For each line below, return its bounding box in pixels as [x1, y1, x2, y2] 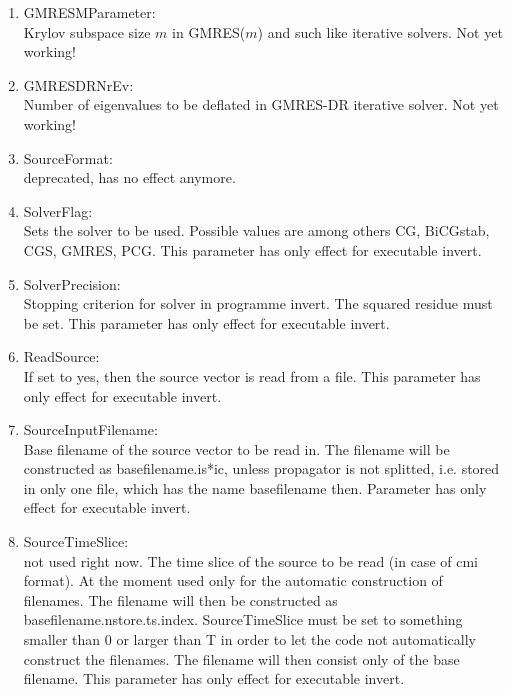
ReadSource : [23, 346, 100, 367]
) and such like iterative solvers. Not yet [257, 21, 503, 42]
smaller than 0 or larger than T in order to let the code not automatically [23, 629, 476, 650]
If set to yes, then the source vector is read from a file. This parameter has [23, 365, 481, 386]
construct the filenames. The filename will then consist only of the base [23, 648, 460, 669]
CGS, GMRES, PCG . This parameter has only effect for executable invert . [23, 239, 482, 260]
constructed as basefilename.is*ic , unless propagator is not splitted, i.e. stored [23, 458, 500, 479]
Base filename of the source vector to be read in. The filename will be [23, 438, 450, 459]
